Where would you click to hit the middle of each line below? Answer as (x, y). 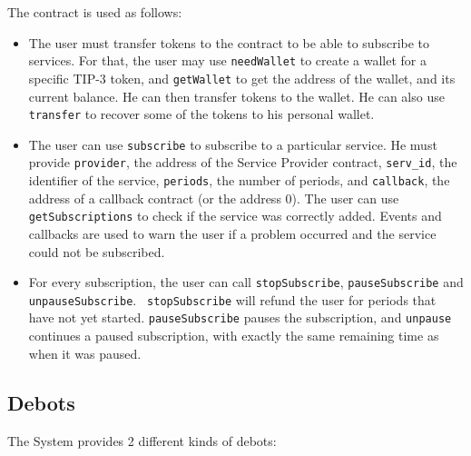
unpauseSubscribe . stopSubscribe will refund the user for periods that (232, 299)
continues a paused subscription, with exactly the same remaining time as (234, 336)
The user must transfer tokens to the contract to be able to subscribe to (229, 42)
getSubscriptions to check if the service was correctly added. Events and (235, 216)
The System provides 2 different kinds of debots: (142, 440)
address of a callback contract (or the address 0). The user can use (214, 198)
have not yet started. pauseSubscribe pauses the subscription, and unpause (240, 317)
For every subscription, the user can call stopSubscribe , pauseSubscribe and (246, 282)
